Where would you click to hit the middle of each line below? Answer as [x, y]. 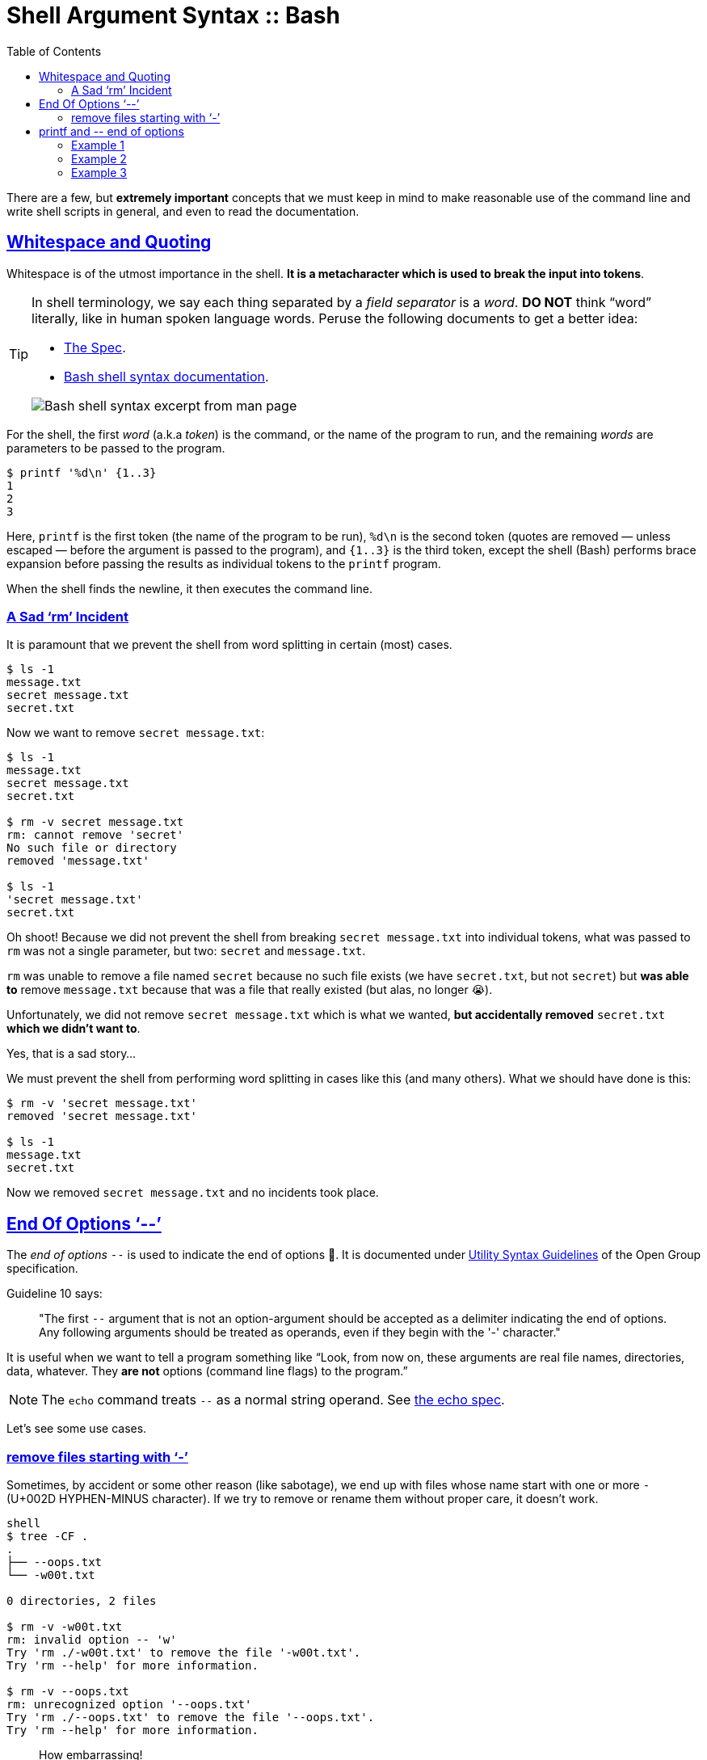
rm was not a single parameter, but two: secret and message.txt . [186, 951]
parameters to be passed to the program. [116, 448]
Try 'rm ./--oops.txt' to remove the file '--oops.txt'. [191, 1717]
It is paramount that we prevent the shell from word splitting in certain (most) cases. [229, 645]
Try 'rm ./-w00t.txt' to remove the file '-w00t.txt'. [184, 1652]
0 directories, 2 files [82, 1600]
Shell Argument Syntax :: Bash [173, 15]
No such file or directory [92, 848]
